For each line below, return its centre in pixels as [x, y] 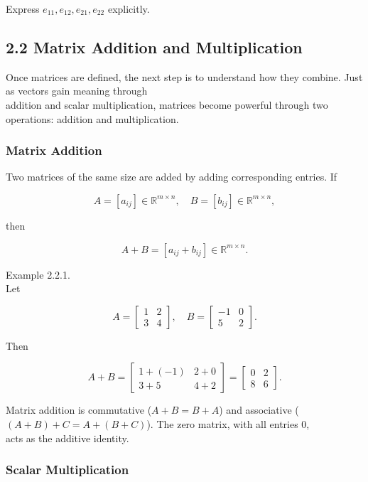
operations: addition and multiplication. [92, 118]
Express [23, 9]
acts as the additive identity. [67, 438]
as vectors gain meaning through [77, 91]
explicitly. [129, 9]
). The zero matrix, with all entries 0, [228, 423]
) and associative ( [259, 410]
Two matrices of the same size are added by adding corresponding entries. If [172, 177]
